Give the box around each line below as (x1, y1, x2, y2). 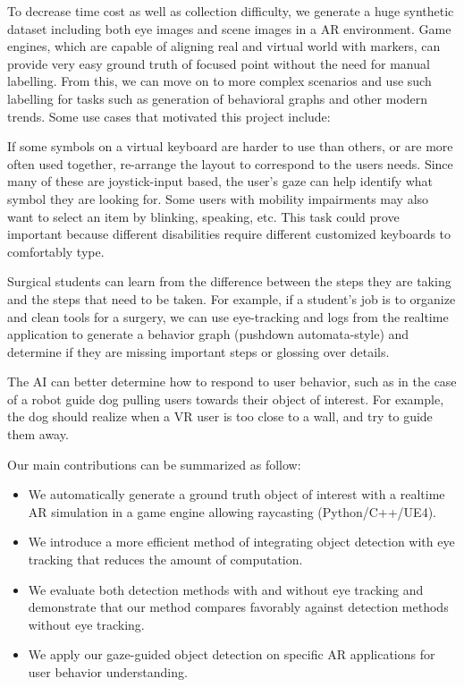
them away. (7, 425, 69, 444)
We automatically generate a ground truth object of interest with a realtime (28, 485, 445, 504)
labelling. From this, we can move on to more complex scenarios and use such (7, 72, 432, 90)
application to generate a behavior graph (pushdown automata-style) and (7, 325, 409, 343)
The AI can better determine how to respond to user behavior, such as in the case (7, 372, 457, 391)
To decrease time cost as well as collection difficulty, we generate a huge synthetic (7, 2, 454, 20)
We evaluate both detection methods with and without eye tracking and (28, 580, 424, 598)
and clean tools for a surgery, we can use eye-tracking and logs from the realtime (7, 307, 449, 326)
